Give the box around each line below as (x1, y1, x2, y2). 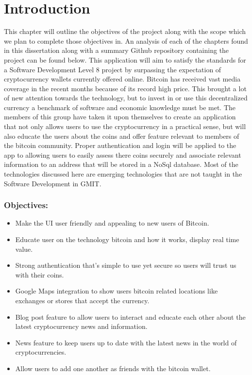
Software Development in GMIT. (4, 178, 101, 188)
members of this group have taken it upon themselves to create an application (4, 112, 236, 122)
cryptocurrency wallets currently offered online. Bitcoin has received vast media (4, 74, 241, 84)
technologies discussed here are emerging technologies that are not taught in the (4, 169, 242, 179)
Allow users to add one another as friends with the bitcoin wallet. (15, 363, 211, 373)
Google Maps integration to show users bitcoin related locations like (15, 286, 218, 296)
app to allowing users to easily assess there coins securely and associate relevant (4, 149, 241, 160)
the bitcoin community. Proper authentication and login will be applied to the (4, 140, 236, 150)
